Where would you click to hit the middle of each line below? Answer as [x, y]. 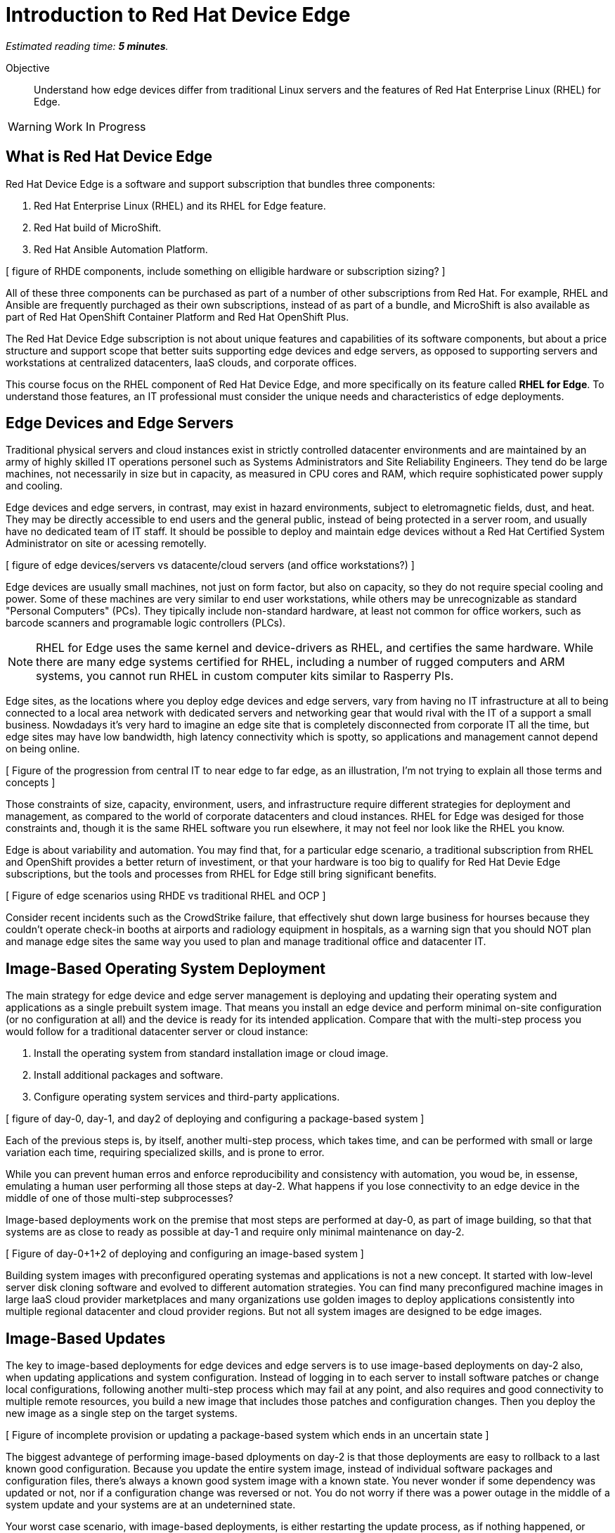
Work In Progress [100, 126]
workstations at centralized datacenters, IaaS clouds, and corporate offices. [181, 362]
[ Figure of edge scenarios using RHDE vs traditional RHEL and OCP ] [166, 896]
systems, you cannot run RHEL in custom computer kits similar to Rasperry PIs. [245, 676]
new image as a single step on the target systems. [122, 1413]
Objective [28, 68]
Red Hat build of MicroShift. [98, 227]
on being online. [43, 749]
